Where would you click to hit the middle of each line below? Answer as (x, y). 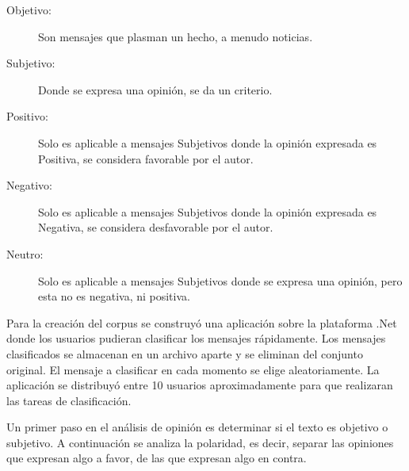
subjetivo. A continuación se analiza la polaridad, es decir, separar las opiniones (200, 442)
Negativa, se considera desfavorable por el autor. (156, 227)
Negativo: (29, 185)
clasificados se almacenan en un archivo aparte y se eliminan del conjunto (185, 353)
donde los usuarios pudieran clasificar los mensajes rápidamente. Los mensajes (196, 338)
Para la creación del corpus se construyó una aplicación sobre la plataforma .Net (202, 322)
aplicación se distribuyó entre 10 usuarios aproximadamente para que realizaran (200, 385)
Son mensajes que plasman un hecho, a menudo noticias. (176, 36)
